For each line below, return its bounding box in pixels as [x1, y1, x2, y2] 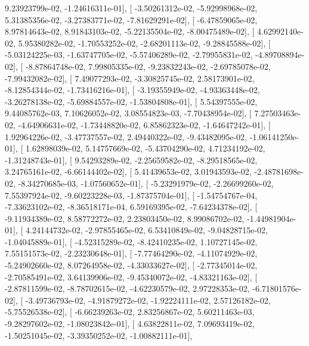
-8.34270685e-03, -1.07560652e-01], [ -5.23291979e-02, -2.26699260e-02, [18, 177, 274, 189]
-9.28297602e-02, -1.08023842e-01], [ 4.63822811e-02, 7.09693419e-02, [5, 317, 255, 330]
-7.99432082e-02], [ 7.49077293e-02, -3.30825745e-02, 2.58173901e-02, [5, 72, 255, 84]
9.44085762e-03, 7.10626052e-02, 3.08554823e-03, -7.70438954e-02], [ [5, 107, 252, 119]
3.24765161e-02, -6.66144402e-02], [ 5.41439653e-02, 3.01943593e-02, [5, 165, 252, 178]
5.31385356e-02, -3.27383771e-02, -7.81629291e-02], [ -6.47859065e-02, [5, 13, 258, 26]
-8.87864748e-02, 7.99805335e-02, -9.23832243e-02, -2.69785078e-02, [25, 60, 271, 72]
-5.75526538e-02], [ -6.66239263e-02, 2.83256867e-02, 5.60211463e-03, [5, 305, 255, 318]
